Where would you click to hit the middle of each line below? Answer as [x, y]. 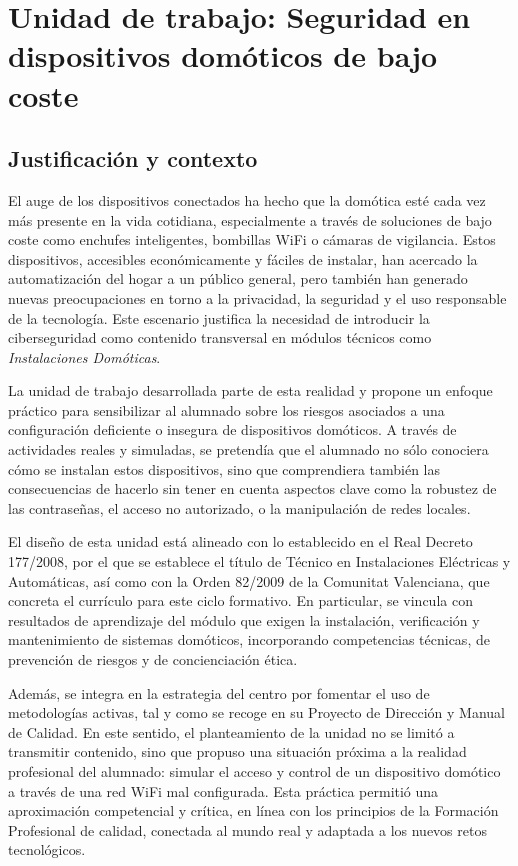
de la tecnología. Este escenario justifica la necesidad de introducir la [219, 317]
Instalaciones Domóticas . [84, 356]
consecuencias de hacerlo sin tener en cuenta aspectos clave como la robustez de [252, 488]
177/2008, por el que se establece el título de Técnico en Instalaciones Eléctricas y [259, 561]
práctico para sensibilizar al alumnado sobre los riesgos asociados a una [226, 409]
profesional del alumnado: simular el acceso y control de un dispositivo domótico [254, 770]
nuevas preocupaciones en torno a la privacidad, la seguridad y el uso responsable [257, 297]
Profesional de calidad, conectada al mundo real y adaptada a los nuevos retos [247, 829]
